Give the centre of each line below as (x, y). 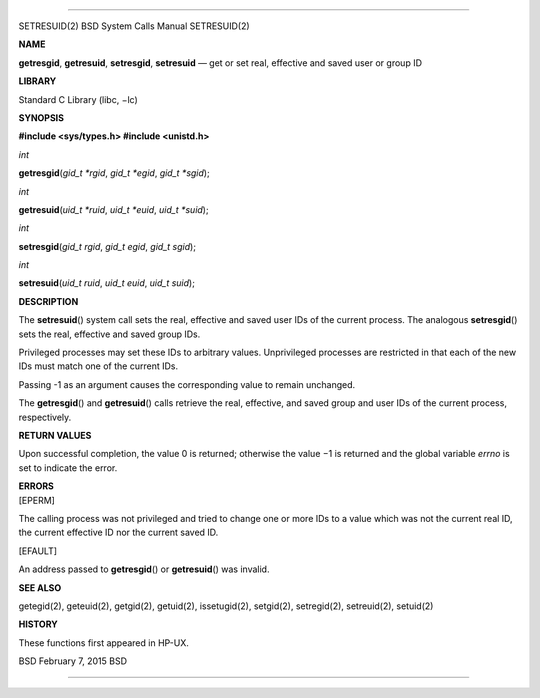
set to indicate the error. (68, 467)
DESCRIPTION (48, 301)
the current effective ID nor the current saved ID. (118, 532)
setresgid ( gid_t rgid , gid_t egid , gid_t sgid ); (107, 246)
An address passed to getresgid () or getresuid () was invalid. (144, 569)
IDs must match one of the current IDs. (98, 366)
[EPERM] (36, 500)
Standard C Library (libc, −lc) (78, 99)
